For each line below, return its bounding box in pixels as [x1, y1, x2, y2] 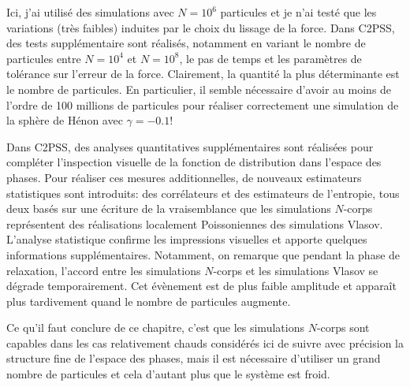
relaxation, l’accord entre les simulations [6, 262, 201, 278]
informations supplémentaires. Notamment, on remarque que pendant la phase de [6, 246, 401, 262]
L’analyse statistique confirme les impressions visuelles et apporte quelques [6, 231, 367, 247]
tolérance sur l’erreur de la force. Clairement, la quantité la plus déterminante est [6, 65, 400, 82]
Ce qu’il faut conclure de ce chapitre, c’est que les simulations [6, 319, 304, 336]
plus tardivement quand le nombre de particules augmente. [6, 292, 291, 309]
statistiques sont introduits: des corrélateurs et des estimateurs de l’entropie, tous [6, 184, 400, 201]
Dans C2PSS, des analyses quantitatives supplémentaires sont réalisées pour [6, 138, 374, 154]
